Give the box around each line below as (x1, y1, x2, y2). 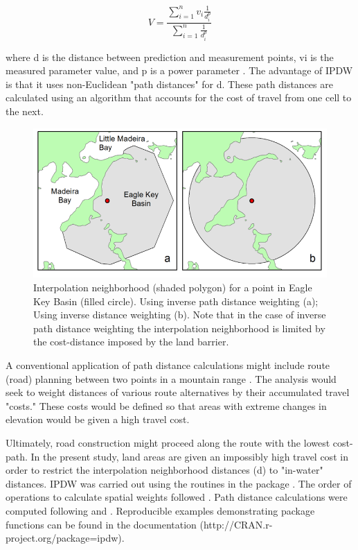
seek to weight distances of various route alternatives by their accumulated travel (6, 385, 350, 399)
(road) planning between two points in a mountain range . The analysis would (6, 371, 337, 386)
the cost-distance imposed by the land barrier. (33, 334, 229, 349)
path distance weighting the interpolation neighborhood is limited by (33, 320, 325, 335)
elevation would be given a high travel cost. (6, 412, 190, 427)
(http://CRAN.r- (199, 517, 273, 531)
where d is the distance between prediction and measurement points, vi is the (6, 49, 334, 64)
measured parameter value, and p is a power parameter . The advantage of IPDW (6, 63, 353, 78)
